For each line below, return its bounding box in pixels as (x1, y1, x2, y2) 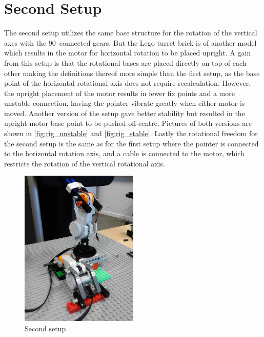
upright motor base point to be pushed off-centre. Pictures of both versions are (4, 118, 252, 128)
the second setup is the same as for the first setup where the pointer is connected (4, 138, 259, 148)
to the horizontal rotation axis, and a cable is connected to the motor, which (4, 148, 245, 159)
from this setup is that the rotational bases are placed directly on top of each (4, 57, 247, 68)
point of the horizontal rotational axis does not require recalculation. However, (4, 78, 251, 88)
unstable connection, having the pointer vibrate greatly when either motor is (4, 98, 245, 108)
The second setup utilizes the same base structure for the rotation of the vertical (4, 27, 257, 38)
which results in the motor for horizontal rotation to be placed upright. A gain (4, 47, 251, 58)
